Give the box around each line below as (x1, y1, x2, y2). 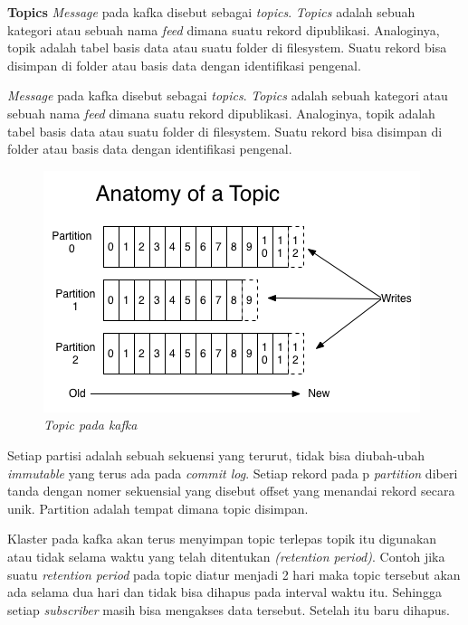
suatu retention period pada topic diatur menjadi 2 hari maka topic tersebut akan (7, 564, 461, 583)
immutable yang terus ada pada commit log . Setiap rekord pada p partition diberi (7, 463, 458, 482)
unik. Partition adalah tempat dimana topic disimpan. (7, 498, 309, 517)
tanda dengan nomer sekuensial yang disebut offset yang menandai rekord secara (7, 481, 455, 500)
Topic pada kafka (43, 415, 138, 434)
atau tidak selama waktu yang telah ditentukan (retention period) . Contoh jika (7, 546, 445, 565)
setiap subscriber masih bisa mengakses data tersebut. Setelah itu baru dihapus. (7, 600, 450, 619)
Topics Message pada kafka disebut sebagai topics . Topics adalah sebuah (7, 3, 415, 21)
